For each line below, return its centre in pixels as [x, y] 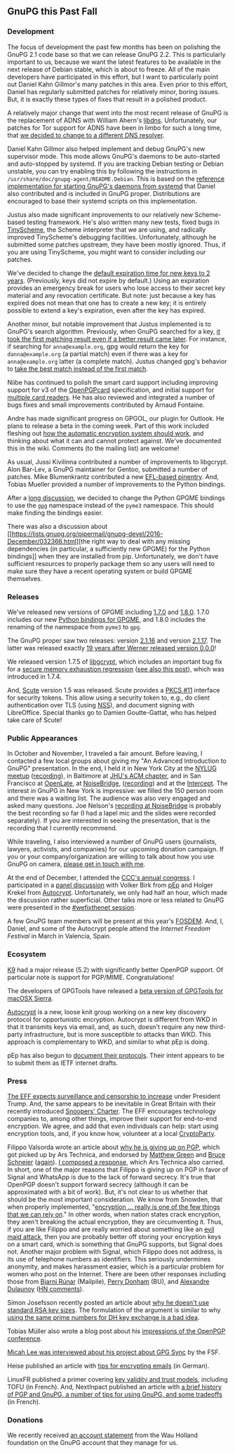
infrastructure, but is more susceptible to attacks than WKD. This [118, 1034]
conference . [25, 1338]
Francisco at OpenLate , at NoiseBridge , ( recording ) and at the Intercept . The [117, 783]
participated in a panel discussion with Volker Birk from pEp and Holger [110, 885]
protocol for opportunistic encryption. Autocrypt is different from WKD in [112, 1019]
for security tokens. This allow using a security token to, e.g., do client [109, 697]
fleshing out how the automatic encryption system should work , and [106, 433]
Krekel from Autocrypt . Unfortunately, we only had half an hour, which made [117, 893]
